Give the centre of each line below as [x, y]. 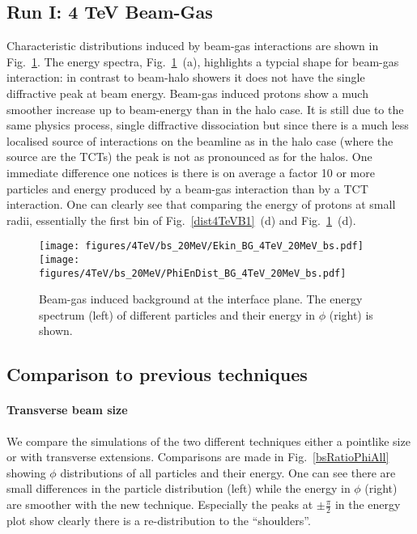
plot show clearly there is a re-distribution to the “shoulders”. [159, 520]
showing [26, 472]
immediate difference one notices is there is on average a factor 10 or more [191, 172]
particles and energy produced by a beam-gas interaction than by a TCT [187, 188]
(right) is [351, 314]
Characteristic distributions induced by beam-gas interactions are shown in [193, 46]
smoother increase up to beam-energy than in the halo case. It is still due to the [205, 109]
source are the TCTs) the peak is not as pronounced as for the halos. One [189, 157]
